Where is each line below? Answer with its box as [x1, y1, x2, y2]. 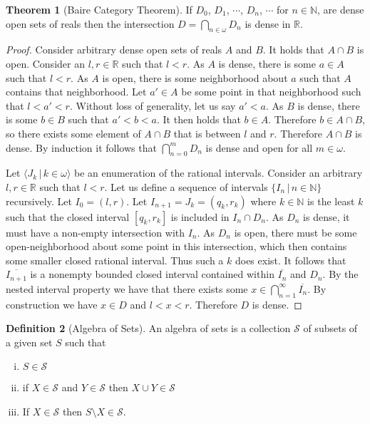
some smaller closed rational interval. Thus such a [6, 252, 224, 267]
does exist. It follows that [235, 252, 346, 267]
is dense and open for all [205, 140, 313, 155]
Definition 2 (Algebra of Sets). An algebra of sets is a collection [6, 321, 291, 336]
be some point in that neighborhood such [181, 84, 361, 99]
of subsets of [303, 321, 358, 336]
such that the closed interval [6, 209, 130, 224]
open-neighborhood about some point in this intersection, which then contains [6, 239, 347, 254]
